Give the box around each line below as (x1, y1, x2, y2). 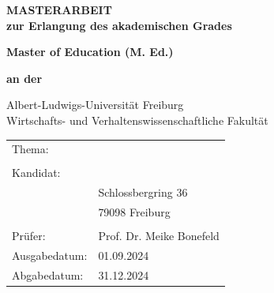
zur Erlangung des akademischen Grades (6, 17, 232, 33)
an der (6, 69, 43, 86)
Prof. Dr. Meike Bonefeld (98, 227, 220, 244)
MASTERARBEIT (6, 2, 112, 17)
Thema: (12, 141, 49, 157)
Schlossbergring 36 (98, 184, 188, 201)
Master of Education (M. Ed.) (6, 43, 174, 60)
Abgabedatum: (12, 266, 84, 283)
